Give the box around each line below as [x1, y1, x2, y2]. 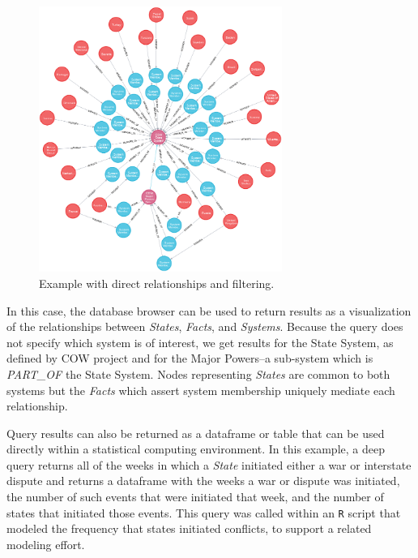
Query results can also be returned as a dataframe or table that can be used [6, 424, 385, 441]
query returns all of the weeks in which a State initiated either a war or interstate [6, 456, 412, 473]
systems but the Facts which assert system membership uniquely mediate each [6, 381, 395, 398]
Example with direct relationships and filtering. [39, 274, 275, 291]
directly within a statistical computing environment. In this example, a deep [6, 440, 385, 457]
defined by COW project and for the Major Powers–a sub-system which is [6, 350, 373, 367]
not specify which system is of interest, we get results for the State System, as [6, 333, 394, 350]
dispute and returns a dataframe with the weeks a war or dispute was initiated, [6, 472, 400, 489]
